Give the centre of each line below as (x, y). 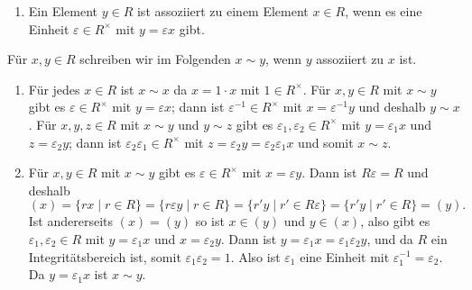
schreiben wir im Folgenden (155, 59)
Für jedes (54, 89)
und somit (326, 142)
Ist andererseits (71, 221)
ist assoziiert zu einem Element (222, 11)
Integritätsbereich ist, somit (105, 256)
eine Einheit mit (345, 256)
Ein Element (63, 11)
